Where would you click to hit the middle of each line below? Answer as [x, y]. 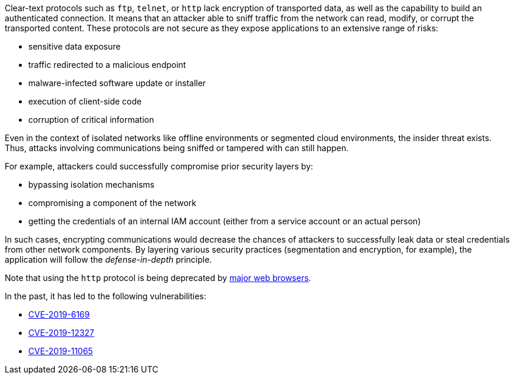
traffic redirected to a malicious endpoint [107, 65]
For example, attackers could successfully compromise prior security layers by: [159, 166]
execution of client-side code [85, 101]
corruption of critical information [91, 120]
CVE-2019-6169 [59, 314]
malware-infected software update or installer [117, 83]
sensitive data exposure [75, 46]
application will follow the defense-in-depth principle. [108, 259]
